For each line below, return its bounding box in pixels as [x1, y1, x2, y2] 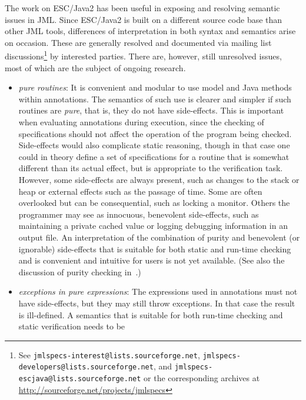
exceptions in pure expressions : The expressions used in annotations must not [18, 285, 298, 298]
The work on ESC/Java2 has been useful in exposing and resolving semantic [5, 2, 280, 14]
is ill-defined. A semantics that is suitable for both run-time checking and [18, 308, 283, 321]
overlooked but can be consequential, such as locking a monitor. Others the [18, 196, 290, 209]
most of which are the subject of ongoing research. [5, 61, 186, 74]
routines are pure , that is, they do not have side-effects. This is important [18, 104, 284, 116]
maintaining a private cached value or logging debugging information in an [18, 219, 288, 232]
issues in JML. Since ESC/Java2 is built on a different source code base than [5, 13, 282, 25]
